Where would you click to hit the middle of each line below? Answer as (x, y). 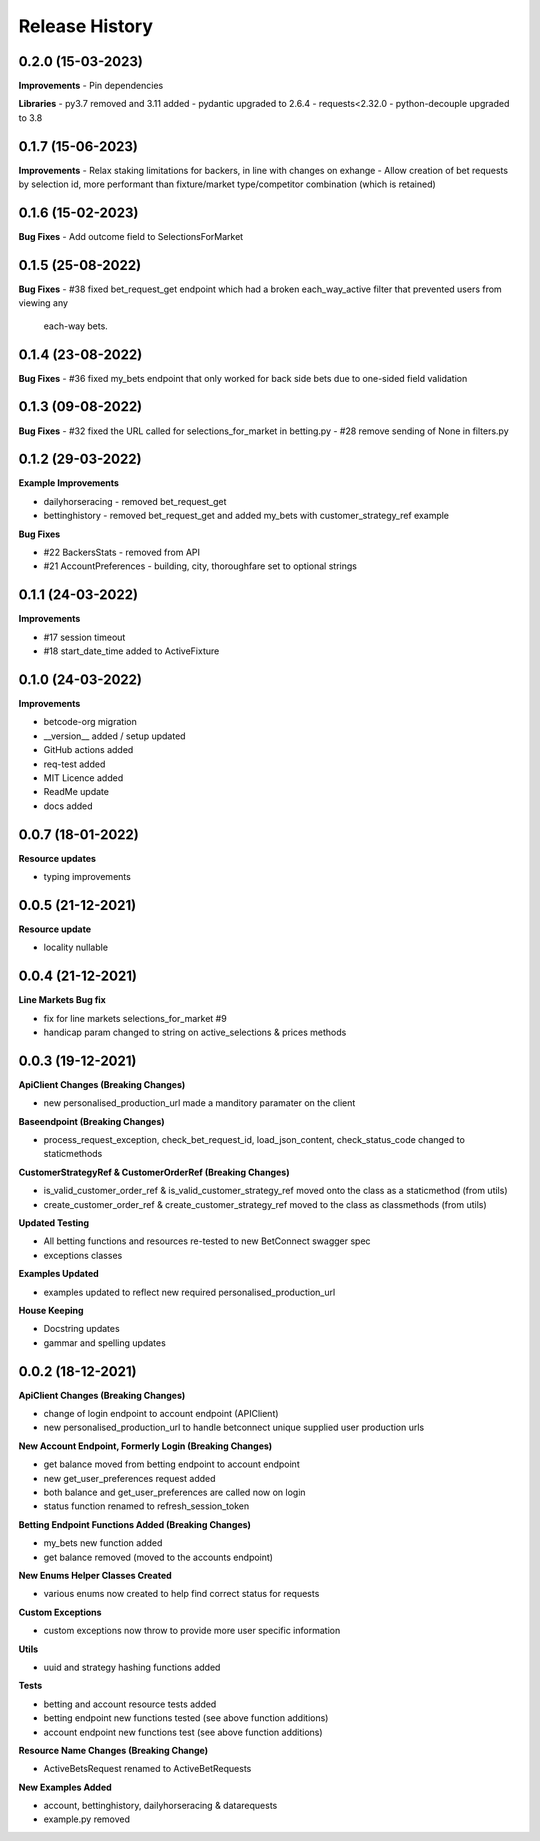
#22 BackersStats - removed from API (121, 552)
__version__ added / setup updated (114, 736)
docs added (68, 806)
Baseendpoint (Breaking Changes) (91, 1121)
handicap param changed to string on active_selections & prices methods (195, 1032)
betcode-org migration (90, 722)
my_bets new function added (103, 1543)
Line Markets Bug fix (62, 1000)
